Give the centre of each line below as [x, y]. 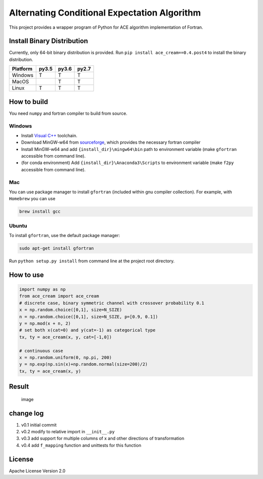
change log [26, 413]
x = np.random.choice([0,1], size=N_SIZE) [71, 310]
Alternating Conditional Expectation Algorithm [105, 13]
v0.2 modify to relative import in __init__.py [68, 432]
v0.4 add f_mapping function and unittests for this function [81, 445]
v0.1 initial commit [39, 425]
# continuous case [41, 351]
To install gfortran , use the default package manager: [65, 236]
